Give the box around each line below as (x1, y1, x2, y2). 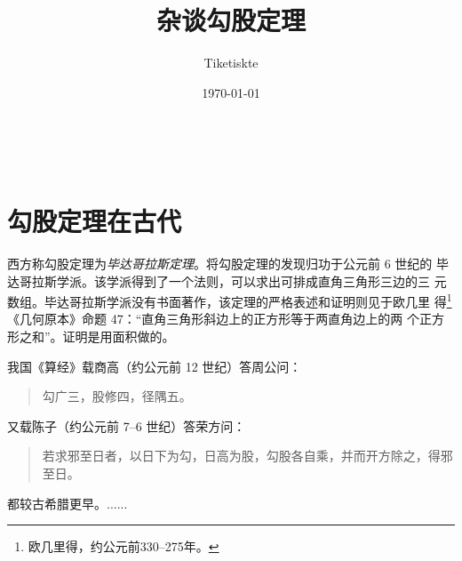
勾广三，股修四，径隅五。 (42, 387, 192, 405)
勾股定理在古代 (7, 203, 182, 239)
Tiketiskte (203, 53, 259, 72)
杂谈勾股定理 (155, 2, 306, 38)
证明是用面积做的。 (62, 327, 175, 346)
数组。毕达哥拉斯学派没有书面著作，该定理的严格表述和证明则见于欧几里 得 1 (7, 290, 452, 310)
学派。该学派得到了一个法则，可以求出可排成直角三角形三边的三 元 (56, 271, 447, 290)
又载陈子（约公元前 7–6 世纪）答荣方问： (7, 416, 246, 435)
